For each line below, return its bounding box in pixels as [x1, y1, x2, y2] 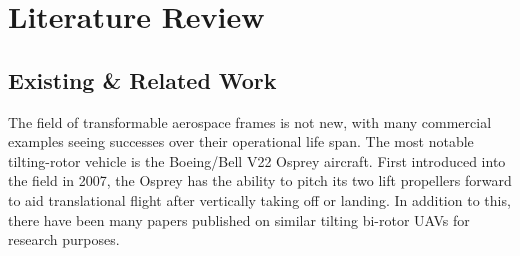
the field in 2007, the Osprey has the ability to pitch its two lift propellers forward [8, 170, 512, 191]
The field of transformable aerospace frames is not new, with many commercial [8, 111, 492, 132]
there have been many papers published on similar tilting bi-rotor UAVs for [8, 209, 470, 230]
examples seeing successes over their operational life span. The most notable [8, 131, 474, 152]
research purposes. [8, 229, 120, 250]
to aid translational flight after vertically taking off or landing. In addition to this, [8, 189, 511, 210]
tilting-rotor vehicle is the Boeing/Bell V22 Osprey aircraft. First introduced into [8, 150, 506, 171]
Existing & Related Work [8, 64, 277, 95]
